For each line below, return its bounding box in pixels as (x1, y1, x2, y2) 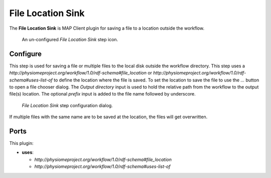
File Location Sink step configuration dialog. (22, 102, 113, 108)
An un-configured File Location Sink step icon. (22, 36, 118, 42)
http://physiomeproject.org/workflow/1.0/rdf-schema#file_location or (9, 70, 153, 76)
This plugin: (9, 140, 34, 146)
